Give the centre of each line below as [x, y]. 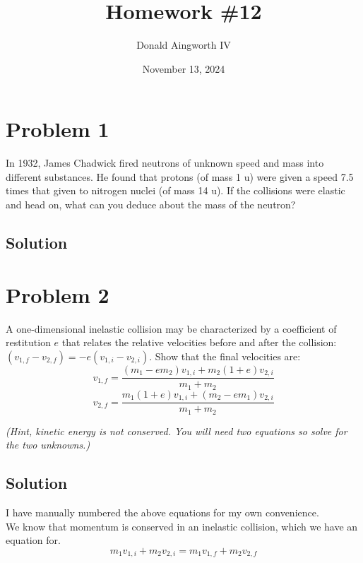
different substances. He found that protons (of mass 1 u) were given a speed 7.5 [180, 176]
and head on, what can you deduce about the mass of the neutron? [151, 205]
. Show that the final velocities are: [225, 356]
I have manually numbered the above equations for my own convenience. [162, 512]
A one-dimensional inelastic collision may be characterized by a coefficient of [171, 328]
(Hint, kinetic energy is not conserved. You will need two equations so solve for [177, 431]
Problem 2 [58, 294]
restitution [28, 342]
